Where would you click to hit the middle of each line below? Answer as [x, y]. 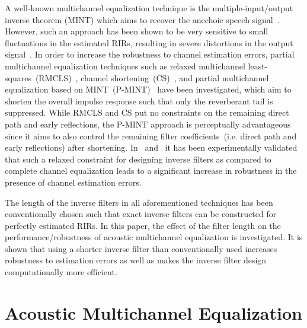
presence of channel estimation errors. [73, 182]
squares [18, 77]
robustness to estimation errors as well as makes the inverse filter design [136, 260]
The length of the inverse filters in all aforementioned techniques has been [139, 202]
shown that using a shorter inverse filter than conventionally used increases [141, 248]
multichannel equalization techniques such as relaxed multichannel [125, 66]
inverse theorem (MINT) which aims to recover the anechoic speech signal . [142, 19]
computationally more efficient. [61, 272]
